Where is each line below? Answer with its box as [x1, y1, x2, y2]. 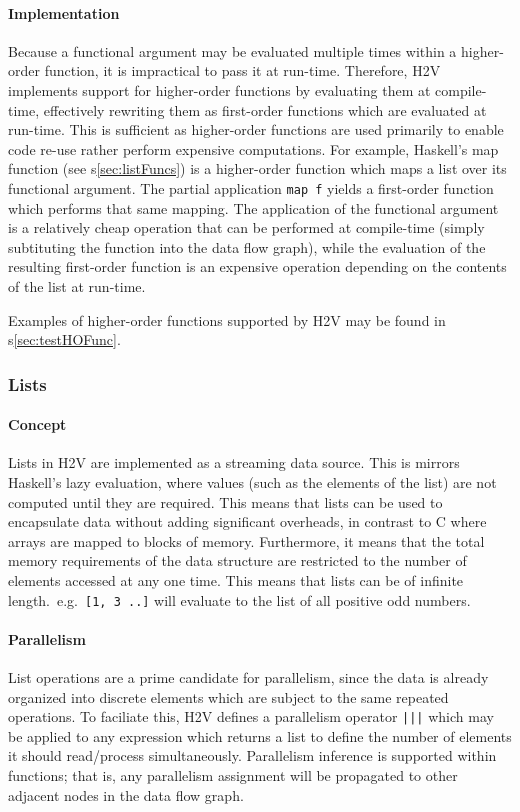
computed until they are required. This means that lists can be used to [8, 491, 443, 512]
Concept [8, 414, 67, 435]
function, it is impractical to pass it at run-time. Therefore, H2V [44, 60, 441, 81]
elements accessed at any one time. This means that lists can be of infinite [8, 569, 464, 590]
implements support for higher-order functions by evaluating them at [8, 79, 431, 100]
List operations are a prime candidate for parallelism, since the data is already [8, 667, 489, 688]
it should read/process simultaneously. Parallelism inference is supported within [8, 745, 497, 766]
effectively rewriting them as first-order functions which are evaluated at [43, 99, 487, 120]
